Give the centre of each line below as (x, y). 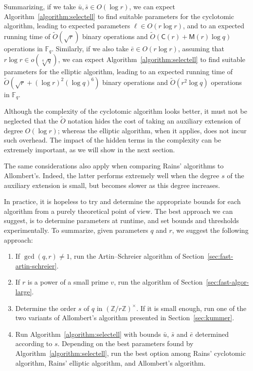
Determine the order (46, 308)
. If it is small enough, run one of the (191, 308)
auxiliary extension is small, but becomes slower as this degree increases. (112, 185)
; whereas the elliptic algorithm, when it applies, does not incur (152, 130)
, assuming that (201, 48)
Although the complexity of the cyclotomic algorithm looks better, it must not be (126, 111)
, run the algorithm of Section (158, 282)
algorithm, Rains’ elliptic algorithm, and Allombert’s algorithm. (110, 362)
